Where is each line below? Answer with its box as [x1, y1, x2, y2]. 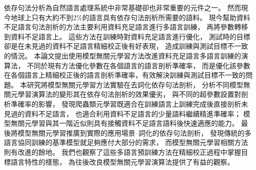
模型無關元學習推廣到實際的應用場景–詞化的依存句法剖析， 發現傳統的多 [17, 127, 252, 138]
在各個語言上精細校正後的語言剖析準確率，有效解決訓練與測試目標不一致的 [4, 70, 246, 80]
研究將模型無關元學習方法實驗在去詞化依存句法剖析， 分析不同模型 [27, 79, 244, 89]
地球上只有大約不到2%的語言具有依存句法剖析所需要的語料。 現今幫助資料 [10, 12, 251, 22]
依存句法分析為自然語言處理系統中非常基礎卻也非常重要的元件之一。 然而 [4, 2, 241, 12]
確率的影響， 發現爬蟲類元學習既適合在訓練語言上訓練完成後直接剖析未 [17, 98, 248, 109]
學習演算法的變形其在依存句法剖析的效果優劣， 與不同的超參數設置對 [17, 89, 241, 99]
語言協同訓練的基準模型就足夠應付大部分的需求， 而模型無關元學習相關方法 [4, 137, 248, 147]
